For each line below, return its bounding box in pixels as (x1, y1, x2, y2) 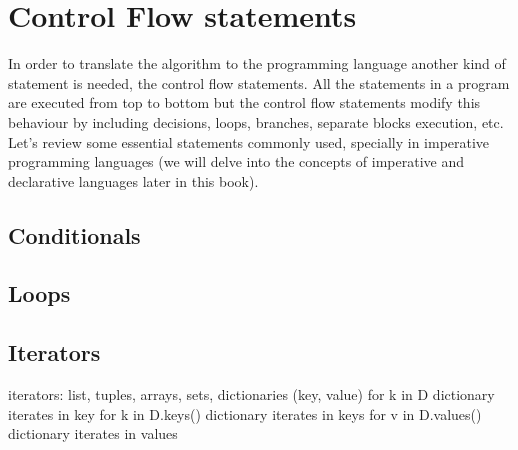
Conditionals (8, 219, 141, 250)
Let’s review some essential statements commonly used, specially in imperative (8, 131, 490, 152)
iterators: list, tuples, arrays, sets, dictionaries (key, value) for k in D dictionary (8, 384, 495, 405)
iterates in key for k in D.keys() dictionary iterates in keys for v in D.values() (8, 403, 482, 424)
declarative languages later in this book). (8, 170, 259, 191)
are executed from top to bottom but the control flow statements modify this (8, 92, 481, 113)
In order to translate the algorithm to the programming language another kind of (8, 53, 506, 74)
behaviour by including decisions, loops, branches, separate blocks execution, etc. (8, 111, 504, 132)
